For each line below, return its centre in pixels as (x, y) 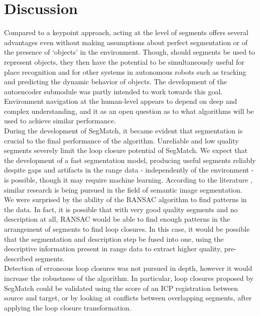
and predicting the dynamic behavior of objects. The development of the (115, 82)
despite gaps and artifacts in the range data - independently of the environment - (129, 170)
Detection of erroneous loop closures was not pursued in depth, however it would (128, 268)
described (19, 258)
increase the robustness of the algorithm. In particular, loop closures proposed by (129, 278)
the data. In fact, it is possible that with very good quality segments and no (121, 209)
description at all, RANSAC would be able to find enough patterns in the (117, 219)
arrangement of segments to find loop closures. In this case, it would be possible (127, 229)
